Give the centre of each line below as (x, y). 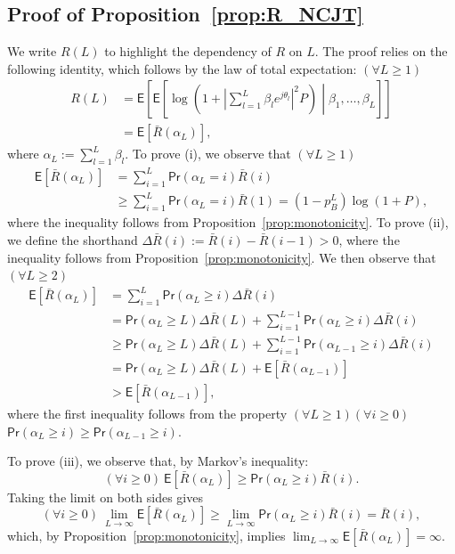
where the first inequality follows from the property (147, 413)
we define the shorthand (73, 239)
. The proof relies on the (381, 51)
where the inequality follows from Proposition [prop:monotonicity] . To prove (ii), (228, 222)
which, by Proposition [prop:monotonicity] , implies (146, 535)
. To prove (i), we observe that (208, 154)
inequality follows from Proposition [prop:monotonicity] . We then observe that (222, 257)
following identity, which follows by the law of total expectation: (182, 68)
